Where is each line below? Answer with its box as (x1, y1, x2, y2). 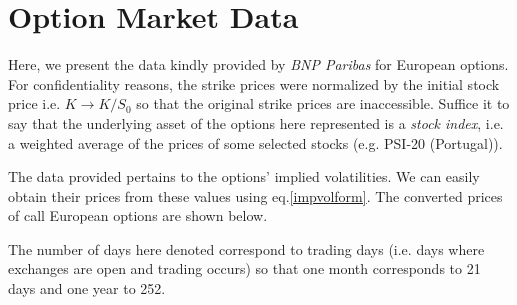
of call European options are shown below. (8, 205, 268, 226)
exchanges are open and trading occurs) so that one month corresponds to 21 (8, 258, 481, 279)
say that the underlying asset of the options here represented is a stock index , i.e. (8, 112, 504, 133)
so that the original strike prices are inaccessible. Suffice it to (136, 93, 510, 114)
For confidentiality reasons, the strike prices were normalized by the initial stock (8, 73, 500, 94)
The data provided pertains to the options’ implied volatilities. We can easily (8, 166, 480, 187)
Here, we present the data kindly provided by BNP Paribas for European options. (8, 54, 509, 75)
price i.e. (8, 93, 61, 114)
